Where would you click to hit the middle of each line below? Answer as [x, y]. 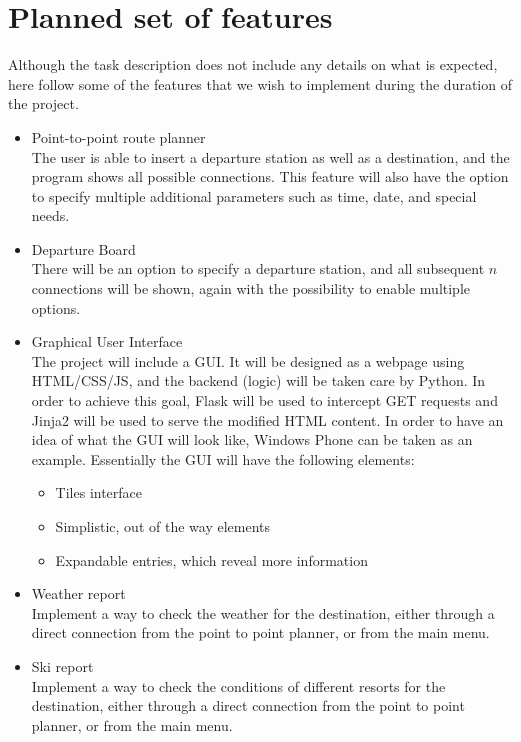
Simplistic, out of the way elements [163, 526]
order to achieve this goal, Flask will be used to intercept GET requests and [264, 400]
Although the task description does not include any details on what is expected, [253, 64]
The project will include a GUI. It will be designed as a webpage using [248, 360]
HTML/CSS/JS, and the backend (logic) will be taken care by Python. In [258, 380]
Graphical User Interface [107, 341]
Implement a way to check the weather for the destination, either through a [263, 612]
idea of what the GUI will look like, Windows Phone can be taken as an [252, 439]
